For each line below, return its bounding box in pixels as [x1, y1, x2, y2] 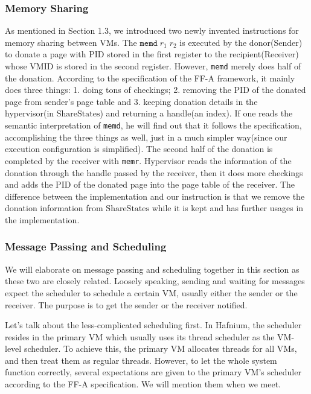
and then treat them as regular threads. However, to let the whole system [5, 354, 277, 366]
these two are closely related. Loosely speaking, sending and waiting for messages [5, 275, 305, 287]
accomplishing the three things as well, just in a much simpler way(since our [5, 130, 287, 143]
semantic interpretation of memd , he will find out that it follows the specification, [5, 119, 302, 132]
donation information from [5, 202, 103, 214]
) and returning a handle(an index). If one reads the [100, 107, 293, 119]
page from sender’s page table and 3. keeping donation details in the [5, 95, 258, 107]
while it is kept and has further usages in [152, 202, 304, 214]
